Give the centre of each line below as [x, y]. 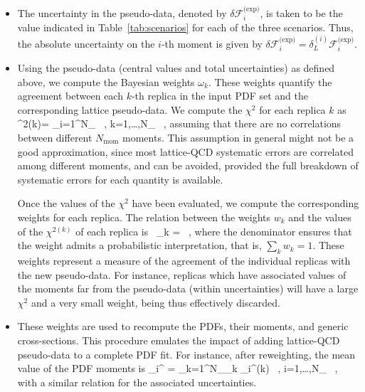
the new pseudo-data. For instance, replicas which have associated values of [182, 274]
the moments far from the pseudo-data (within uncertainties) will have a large [188, 288]
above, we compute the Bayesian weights [106, 81]
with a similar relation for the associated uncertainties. [137, 382]
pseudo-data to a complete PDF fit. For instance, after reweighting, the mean [186, 354]
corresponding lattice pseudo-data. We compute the [130, 109]
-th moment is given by [212, 43]
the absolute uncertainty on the [86, 43]
